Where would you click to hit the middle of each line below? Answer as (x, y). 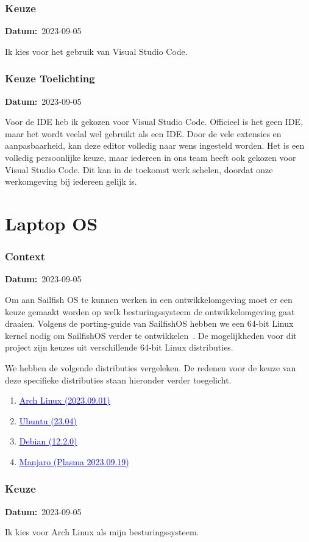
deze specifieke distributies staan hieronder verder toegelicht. (118, 380)
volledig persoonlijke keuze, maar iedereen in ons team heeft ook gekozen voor (151, 157)
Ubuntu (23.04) (48, 420)
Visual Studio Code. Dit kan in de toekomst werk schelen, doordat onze (139, 169)
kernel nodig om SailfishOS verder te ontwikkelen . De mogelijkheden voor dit (151, 335)
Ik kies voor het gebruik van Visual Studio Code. (96, 51)
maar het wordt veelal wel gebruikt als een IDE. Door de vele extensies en (143, 133)
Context (25, 256)
